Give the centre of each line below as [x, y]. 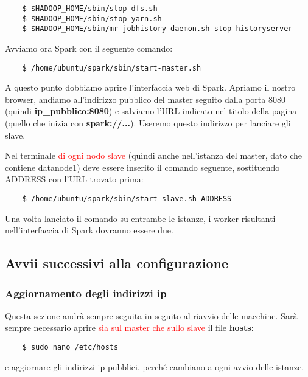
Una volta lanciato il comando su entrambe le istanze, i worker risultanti [140, 218]
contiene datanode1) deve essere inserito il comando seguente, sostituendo [142, 167]
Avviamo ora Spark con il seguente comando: [89, 48]
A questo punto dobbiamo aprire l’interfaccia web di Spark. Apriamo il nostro [150, 87]
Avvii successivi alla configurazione [117, 263]
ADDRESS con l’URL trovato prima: [74, 179]
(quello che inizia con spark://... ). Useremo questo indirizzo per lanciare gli [148, 123]
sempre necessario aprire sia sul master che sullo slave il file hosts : [129, 327]
